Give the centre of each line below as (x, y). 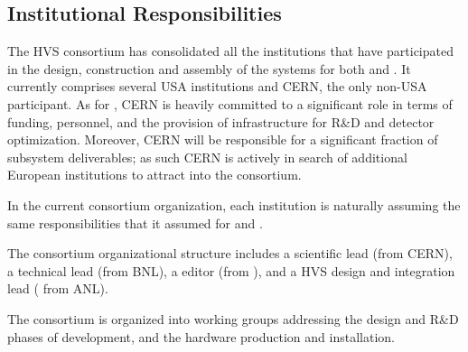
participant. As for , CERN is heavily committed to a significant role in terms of (230, 103)
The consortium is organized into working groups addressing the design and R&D (233, 318)
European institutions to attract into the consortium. (154, 175)
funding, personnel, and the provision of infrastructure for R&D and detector (221, 121)
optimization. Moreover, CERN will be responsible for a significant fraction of (223, 139)
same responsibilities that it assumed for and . (135, 222)
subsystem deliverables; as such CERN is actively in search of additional (207, 157)
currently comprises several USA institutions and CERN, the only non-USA (217, 86)
